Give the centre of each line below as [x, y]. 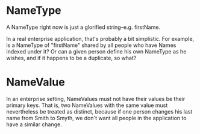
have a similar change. [34, 124]
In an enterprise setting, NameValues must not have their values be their [96, 99]
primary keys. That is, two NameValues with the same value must [87, 105]
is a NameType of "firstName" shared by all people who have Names [91, 45]
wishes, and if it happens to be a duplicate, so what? [71, 58]
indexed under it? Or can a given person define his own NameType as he [96, 51]
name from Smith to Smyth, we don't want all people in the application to [96, 118]
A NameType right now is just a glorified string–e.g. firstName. [83, 27]
